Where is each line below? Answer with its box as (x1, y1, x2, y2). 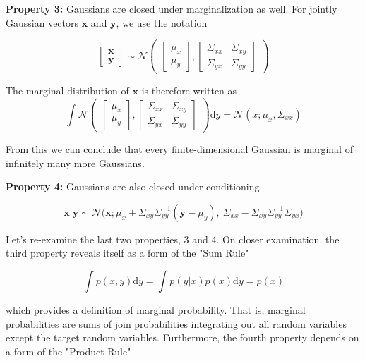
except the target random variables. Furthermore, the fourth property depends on (6, 330, 359, 345)
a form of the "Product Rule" (6, 343, 131, 358)
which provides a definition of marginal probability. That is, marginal (6, 302, 306, 317)
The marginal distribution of (6, 83, 129, 98)
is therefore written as (141, 83, 237, 98)
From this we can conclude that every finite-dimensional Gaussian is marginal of (6, 141, 353, 156)
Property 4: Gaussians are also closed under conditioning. (6, 179, 263, 194)
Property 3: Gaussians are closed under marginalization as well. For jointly (6, 1, 337, 16)
